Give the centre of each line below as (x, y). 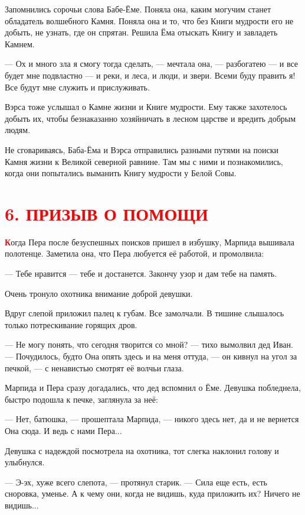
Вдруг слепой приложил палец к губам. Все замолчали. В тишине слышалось (145, 313)
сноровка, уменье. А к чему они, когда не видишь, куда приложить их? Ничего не (152, 493)
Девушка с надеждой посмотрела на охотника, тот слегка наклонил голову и (142, 450)
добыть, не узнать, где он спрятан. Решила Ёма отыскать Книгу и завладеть (141, 32)
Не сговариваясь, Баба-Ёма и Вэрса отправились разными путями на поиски (142, 149)
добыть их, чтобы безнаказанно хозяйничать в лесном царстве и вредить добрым (150, 118)
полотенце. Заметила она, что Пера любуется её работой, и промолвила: (135, 253)
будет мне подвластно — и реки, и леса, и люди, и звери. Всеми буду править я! (150, 75)
